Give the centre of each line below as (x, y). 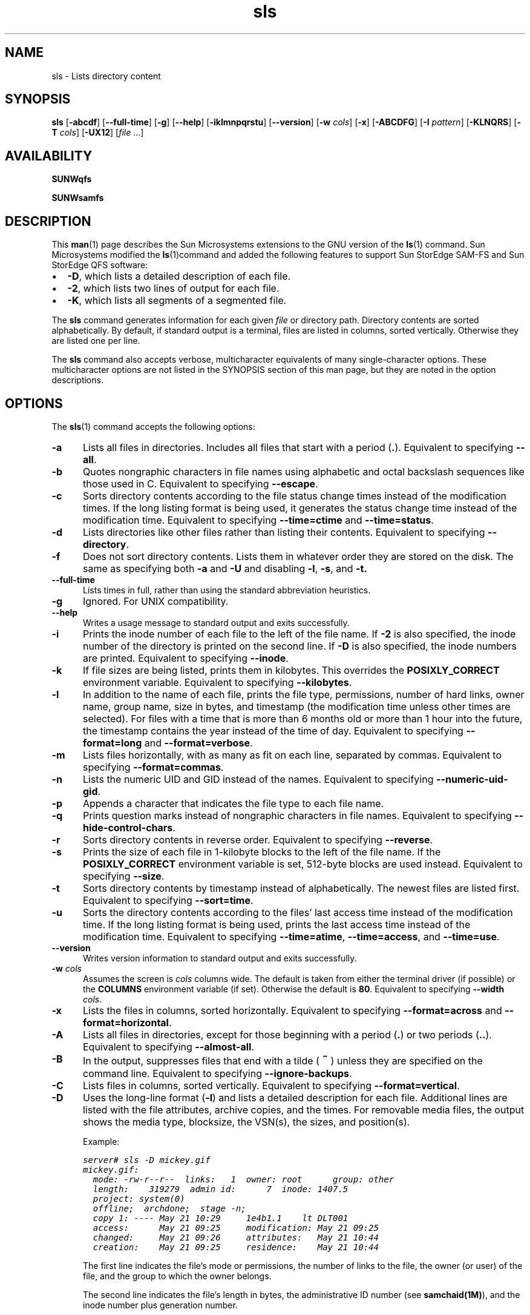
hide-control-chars (128, 827)
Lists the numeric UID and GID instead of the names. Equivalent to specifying (258, 779)
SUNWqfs (72, 179)
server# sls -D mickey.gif (147, 1160)
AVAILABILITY (49, 156)
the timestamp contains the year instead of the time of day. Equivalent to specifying (273, 730)
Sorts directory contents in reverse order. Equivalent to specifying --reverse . (258, 839)
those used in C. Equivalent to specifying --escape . (200, 483)
